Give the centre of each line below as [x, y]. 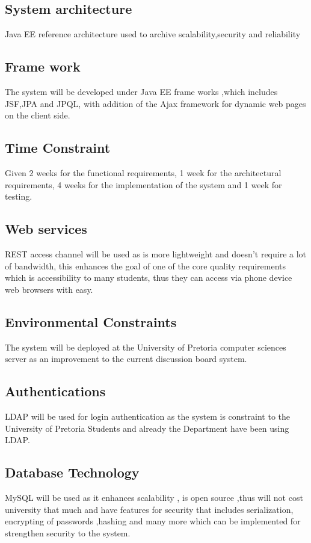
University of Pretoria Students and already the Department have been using [147, 428]
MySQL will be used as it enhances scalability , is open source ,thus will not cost [154, 497]
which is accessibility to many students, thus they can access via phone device [149, 278]
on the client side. [38, 115]
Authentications [55, 391]
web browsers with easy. [49, 289]
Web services [46, 229]
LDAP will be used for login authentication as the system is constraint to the [147, 416]
